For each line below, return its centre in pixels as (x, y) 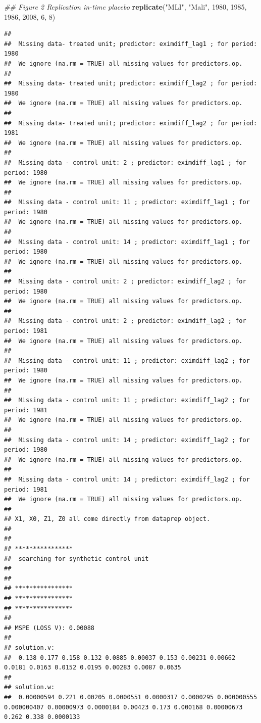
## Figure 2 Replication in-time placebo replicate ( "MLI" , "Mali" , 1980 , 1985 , (125, 7)
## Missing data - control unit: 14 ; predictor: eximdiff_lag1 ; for (127, 242)
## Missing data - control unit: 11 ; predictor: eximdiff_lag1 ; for (127, 202)
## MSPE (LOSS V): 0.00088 (49, 628)
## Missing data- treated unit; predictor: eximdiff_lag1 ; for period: (131, 44)
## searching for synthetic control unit (76, 559)
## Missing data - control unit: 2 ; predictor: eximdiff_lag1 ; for (125, 162)
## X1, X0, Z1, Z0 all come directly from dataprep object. (107, 519)
